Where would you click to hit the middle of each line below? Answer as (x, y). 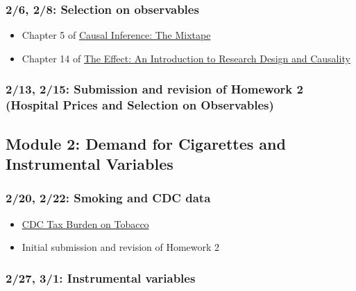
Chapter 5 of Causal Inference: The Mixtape (116, 35)
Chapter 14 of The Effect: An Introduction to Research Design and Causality (186, 58)
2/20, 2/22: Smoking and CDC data (108, 198)
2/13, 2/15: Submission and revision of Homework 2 (154, 89)
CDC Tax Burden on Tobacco (85, 223)
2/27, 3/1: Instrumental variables (101, 277)
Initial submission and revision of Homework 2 (121, 247)
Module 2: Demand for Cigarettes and (146, 143)
